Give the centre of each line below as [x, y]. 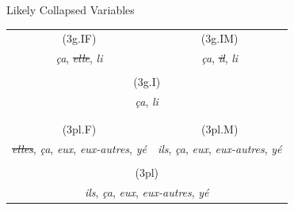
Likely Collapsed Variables [71, 9]
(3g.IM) [220, 38]
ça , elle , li [79, 58]
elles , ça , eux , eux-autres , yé [79, 149]
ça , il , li [220, 58]
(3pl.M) [220, 129]
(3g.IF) [79, 38]
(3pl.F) [79, 129]
